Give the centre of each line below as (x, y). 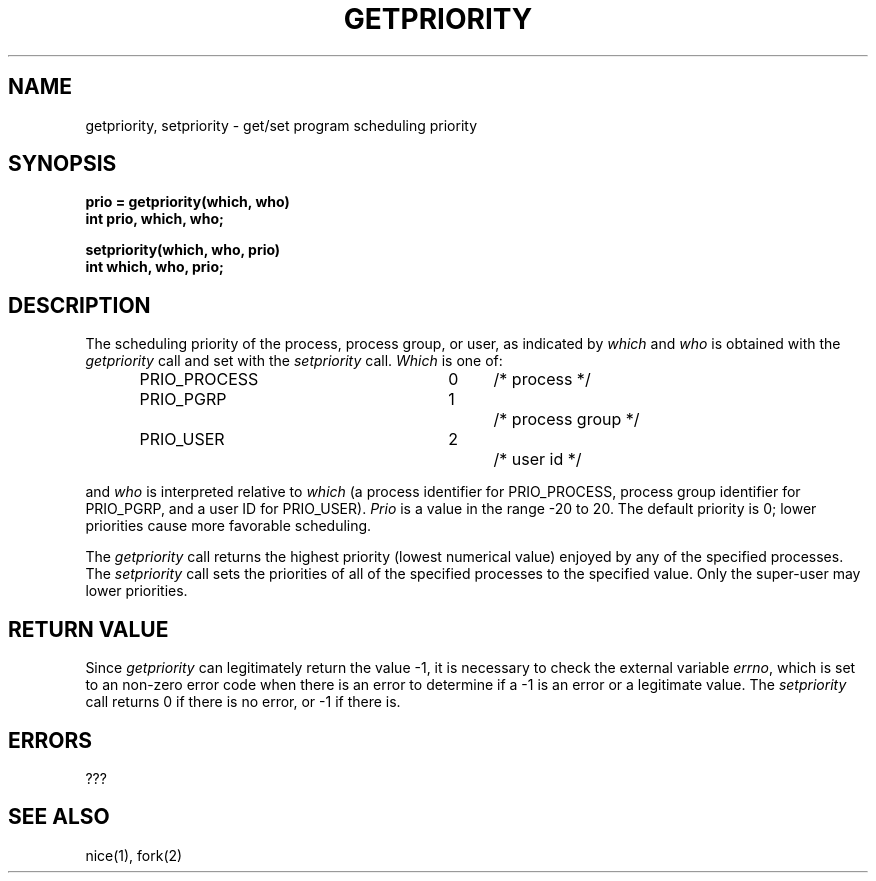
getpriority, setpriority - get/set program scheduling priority (281, 125)
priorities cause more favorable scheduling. (228, 526)
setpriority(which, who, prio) (183, 250)
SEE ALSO (59, 817)
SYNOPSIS (62, 164)
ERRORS (50, 740)
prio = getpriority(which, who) (187, 202)
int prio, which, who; (154, 219)
